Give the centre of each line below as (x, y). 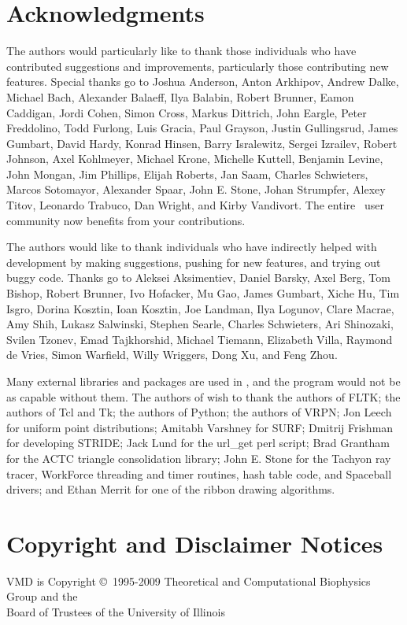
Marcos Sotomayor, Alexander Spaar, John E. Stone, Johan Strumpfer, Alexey (196, 189)
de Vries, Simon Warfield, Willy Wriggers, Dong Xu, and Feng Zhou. (172, 355)
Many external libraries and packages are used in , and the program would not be (203, 381)
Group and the (42, 596)
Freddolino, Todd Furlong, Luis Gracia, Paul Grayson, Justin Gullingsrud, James (202, 128)
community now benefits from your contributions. (126, 220)
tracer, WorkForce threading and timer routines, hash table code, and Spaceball (199, 473)
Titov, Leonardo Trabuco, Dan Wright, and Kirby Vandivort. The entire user (195, 205)
